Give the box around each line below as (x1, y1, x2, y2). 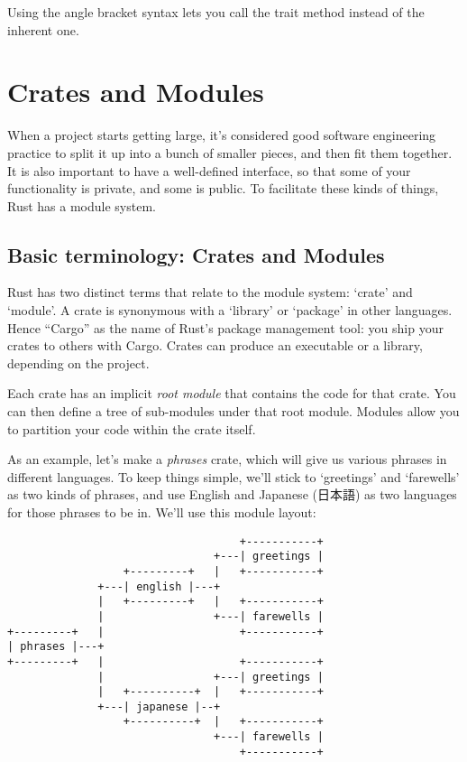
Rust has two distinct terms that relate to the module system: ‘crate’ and (7, 283, 413, 302)
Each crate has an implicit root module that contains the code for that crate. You (7, 384, 456, 403)
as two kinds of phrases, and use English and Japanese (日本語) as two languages (7, 485, 457, 504)
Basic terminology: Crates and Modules (7, 240, 385, 268)
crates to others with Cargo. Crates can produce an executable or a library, (7, 336, 423, 355)
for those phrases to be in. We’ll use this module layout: (7, 503, 316, 522)
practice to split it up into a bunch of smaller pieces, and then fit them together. (7, 143, 453, 162)
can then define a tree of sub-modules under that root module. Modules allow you (7, 402, 460, 421)
